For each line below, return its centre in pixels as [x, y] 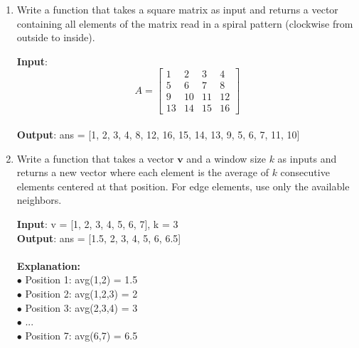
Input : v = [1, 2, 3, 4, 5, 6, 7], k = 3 [97, 224]
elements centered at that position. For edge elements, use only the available [183, 186]
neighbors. [39, 200]
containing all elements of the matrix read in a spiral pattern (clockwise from [185, 23]
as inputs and [307, 158]
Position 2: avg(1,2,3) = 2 [81, 294]
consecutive [305, 172]
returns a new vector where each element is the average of [143, 172]
